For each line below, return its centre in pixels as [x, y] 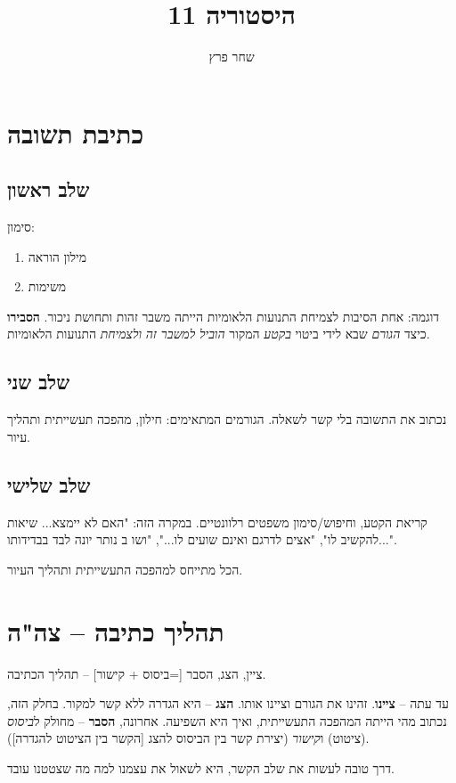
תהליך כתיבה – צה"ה [116, 630]
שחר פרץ [232, 57]
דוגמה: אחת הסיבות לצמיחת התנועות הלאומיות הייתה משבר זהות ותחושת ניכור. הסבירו [224, 316]
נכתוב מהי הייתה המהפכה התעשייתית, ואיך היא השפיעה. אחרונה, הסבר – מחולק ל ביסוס [227, 720]
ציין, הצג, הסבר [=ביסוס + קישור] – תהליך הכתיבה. [137, 673]
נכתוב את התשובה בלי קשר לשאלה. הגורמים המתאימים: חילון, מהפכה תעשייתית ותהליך [227, 419]
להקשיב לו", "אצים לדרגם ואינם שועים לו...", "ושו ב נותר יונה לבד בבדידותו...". [202, 539]
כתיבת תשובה [76, 132]
